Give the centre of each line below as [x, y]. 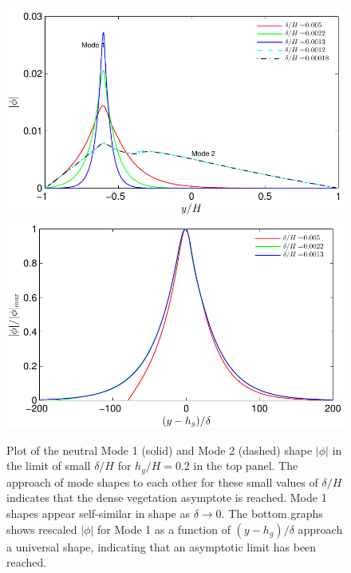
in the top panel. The [246, 466]
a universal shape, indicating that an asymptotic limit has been [162, 546]
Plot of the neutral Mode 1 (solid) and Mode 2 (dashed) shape [160, 450]
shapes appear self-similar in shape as [98, 513]
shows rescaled [42, 529]
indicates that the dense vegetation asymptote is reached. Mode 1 [167, 497]
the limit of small [49, 466]
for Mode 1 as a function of [164, 529]
